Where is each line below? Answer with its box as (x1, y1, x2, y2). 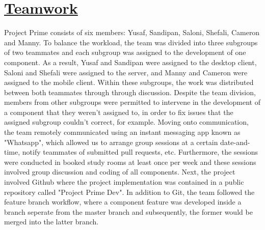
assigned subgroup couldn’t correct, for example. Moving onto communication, (4, 117, 249, 127)
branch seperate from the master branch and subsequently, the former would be (4, 206, 253, 217)
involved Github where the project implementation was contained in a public (4, 177, 244, 187)
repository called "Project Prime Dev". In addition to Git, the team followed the (4, 186, 255, 197)
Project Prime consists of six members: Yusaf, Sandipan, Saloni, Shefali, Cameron (4, 27, 260, 38)
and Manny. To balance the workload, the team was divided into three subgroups (4, 37, 258, 47)
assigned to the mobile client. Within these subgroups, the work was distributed (4, 77, 254, 88)
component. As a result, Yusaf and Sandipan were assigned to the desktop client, (4, 56, 257, 67)
